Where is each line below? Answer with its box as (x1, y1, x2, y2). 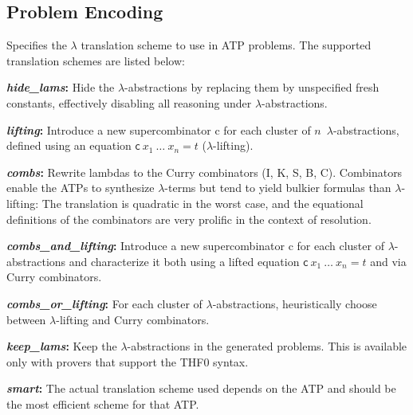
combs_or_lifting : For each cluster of (6, 295, 203, 311)
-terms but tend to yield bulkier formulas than (164, 179, 391, 196)
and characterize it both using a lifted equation (69, 253, 300, 269)
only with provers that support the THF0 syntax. (6, 353, 249, 370)
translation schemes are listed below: (6, 52, 185, 69)
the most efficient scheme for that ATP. (6, 395, 199, 412)
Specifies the (6, 37, 67, 53)
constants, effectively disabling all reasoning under (6, 94, 252, 111)
